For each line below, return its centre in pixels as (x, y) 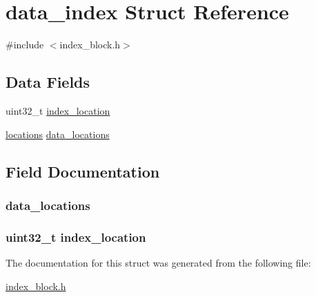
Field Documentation (83, 171)
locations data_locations (58, 134)
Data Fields (48, 82)
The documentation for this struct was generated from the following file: (158, 262)
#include (25, 45)
